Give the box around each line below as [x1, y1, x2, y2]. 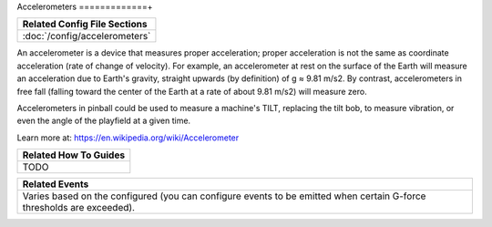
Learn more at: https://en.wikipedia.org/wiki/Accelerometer [16, 132, 240, 143]
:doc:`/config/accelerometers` [22, 30, 151, 43]
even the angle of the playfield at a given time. [16, 115, 191, 127]
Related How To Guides [22, 149, 126, 161]
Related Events [22, 178, 89, 191]
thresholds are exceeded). [22, 201, 136, 214]
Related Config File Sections [22, 18, 148, 31]
